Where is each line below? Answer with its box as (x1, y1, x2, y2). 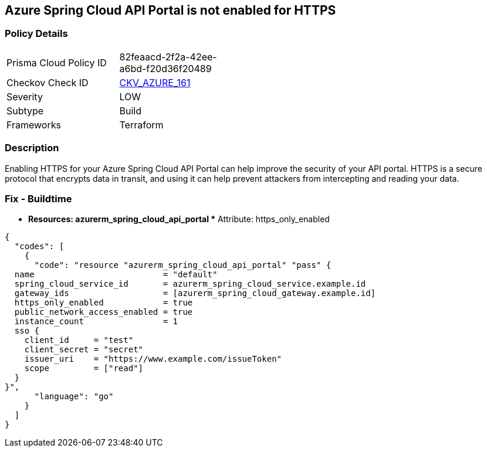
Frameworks (6, 118, 61, 131)
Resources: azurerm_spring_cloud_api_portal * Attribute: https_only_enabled (28, 214, 330, 225)
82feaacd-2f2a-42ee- (119, 50, 217, 63)
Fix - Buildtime (5, 192, 72, 205)
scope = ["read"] (24, 363, 144, 373)
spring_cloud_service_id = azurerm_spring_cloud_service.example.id (14, 279, 366, 289)
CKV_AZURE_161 (119, 76, 191, 89)
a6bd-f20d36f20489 (119, 62, 212, 74)
